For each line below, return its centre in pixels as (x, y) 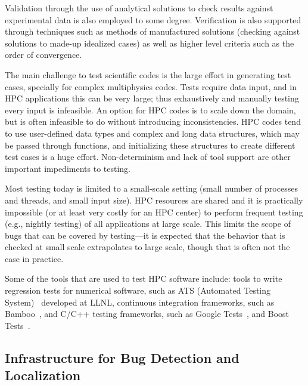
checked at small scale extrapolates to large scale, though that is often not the (147, 247)
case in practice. (34, 258)
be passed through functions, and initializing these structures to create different (150, 145)
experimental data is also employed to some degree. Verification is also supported (153, 19)
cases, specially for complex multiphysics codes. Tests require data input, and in (151, 86)
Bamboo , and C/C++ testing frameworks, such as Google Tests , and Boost (147, 314)
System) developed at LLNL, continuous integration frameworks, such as (140, 302)
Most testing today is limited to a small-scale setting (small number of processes (151, 188)
